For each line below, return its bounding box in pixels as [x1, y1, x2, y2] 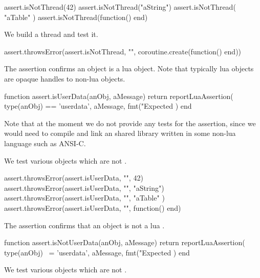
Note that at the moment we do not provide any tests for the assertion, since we [4, 117, 256, 128]
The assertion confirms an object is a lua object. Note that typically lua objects [4, 63, 254, 74]
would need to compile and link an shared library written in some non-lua [4, 128, 236, 138]
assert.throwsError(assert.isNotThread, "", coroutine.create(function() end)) [4, 46, 242, 56]
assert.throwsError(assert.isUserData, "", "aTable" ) [4, 192, 165, 203]
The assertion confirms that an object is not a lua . [4, 220, 165, 230]
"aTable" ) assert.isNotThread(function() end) [4, 11, 148, 22]
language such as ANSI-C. [4, 137, 86, 148]
